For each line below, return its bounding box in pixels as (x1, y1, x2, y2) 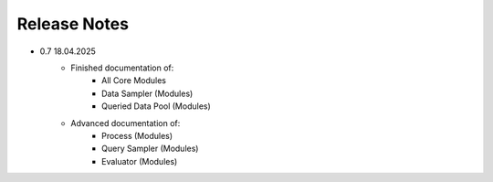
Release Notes (16, 14, 130, 34)
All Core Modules (101, 75, 166, 86)
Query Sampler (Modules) (101, 143, 199, 155)
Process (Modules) (101, 130, 173, 141)
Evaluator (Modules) (101, 155, 178, 166)
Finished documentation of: (70, 62, 174, 73)
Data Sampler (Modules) (101, 88, 194, 99)
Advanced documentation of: (70, 117, 181, 128)
